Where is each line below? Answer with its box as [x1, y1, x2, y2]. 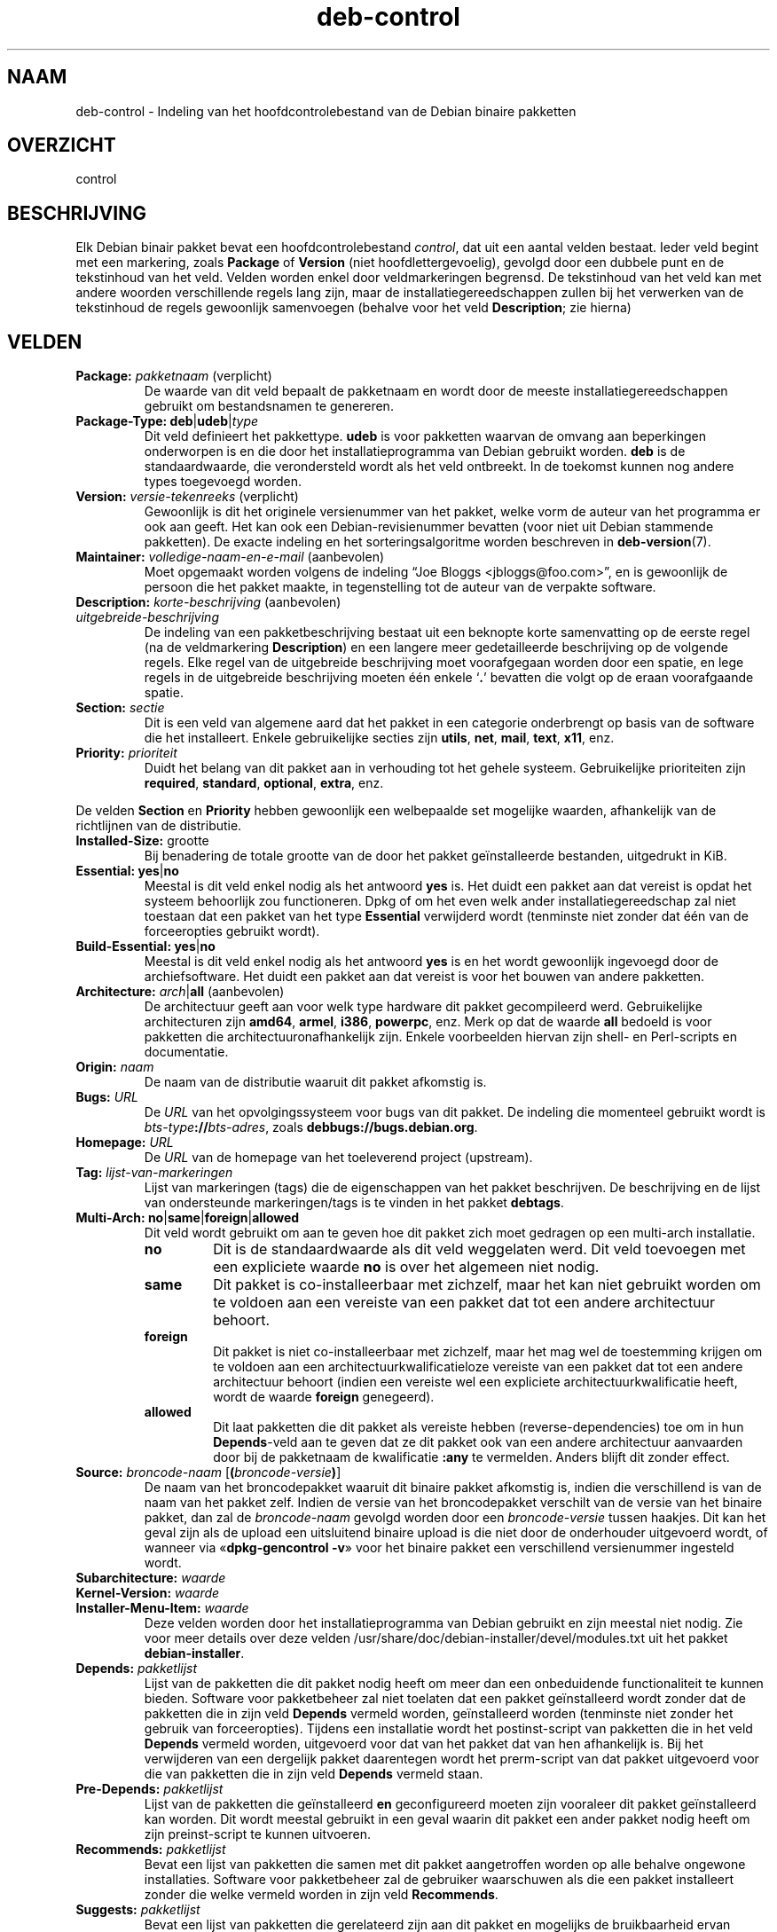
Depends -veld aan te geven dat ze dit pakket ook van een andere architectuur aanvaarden [213, 1434, 743, 1450]
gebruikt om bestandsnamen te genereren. [144, 398, 394, 414]
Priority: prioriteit [75, 745, 177, 761]
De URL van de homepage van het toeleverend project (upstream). [144, 1150, 533, 1166]
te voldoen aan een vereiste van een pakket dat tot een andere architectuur [213, 1293, 716, 1312]
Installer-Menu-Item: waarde [75, 1600, 249, 1616]
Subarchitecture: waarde [75, 1570, 226, 1586]
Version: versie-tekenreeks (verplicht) [75, 489, 299, 505]
